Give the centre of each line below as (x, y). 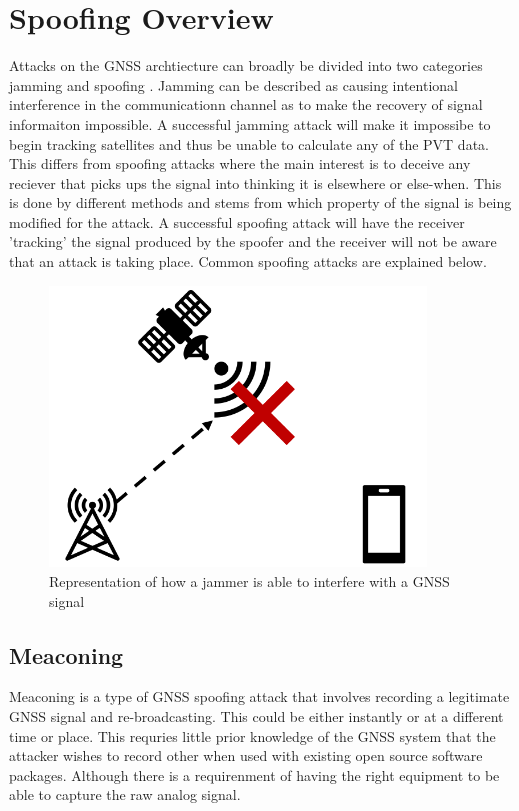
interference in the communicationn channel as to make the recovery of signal (246, 104)
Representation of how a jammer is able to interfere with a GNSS (249, 580)
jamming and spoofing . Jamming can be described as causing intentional (233, 84)
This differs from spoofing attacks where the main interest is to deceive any (240, 163)
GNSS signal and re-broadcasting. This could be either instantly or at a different (256, 715)
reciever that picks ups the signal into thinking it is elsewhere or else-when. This (255, 182)
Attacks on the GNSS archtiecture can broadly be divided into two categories (246, 65)
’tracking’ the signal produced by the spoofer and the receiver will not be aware (253, 241)
